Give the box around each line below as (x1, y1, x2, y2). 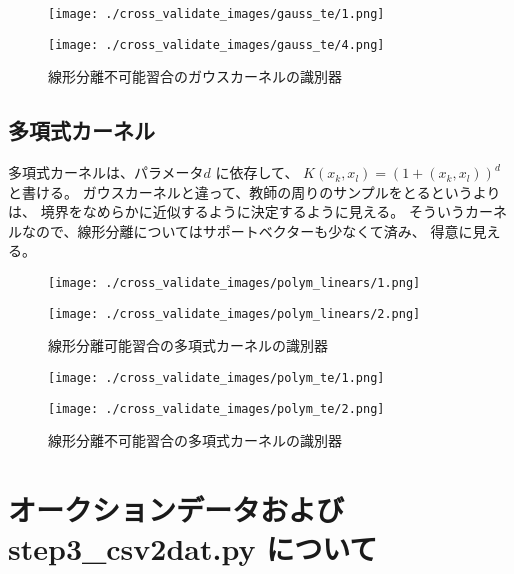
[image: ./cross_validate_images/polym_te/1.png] (48, 370, 385, 385)
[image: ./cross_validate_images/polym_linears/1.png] (48, 276, 421, 291)
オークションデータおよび (8, 489, 345, 530)
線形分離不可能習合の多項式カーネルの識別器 (48, 430, 342, 451)
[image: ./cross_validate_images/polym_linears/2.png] (48, 306, 421, 321)
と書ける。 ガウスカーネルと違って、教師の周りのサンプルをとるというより (8, 181, 501, 202)
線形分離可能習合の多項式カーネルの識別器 (48, 335, 328, 356)
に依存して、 (215, 162, 299, 183)
